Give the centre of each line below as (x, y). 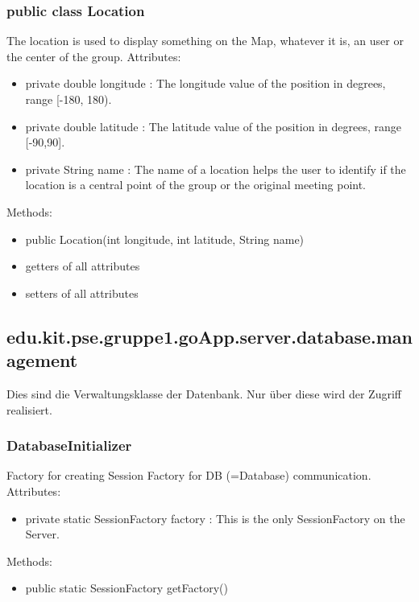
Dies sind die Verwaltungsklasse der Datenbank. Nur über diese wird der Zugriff (204, 393)
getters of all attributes (83, 266)
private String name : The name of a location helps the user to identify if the (216, 169)
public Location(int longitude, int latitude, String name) (165, 239)
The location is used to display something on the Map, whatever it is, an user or (205, 41)
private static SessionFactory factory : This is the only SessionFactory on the (215, 518)
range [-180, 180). (68, 99)
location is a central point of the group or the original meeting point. (196, 185)
